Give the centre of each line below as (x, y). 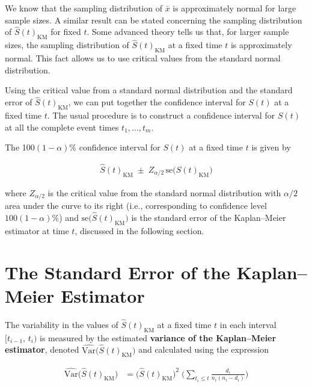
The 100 (20, 147)
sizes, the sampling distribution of (67, 45)
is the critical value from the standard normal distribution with (164, 192)
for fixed (66, 32)
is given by (271, 147)
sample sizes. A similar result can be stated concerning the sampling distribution (154, 20)
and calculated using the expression (204, 349)
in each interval (248, 325)
